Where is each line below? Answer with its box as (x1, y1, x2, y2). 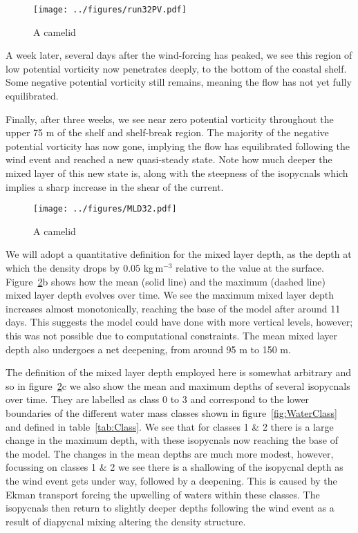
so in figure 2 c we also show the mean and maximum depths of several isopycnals (6, 378, 350, 393)
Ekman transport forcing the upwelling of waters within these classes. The (6, 487, 320, 501)
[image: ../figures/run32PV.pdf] (33, 5, 187, 15)
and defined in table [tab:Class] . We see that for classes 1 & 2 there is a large (6, 419, 334, 433)
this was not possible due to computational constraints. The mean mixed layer (6, 328, 338, 342)
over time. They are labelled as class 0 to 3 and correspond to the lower (6, 392, 310, 406)
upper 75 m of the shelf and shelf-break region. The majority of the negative (6, 125, 329, 140)
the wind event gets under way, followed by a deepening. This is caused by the (6, 473, 337, 487)
